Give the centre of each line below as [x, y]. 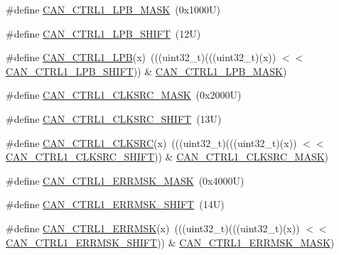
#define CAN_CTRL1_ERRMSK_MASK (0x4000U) [125, 180]
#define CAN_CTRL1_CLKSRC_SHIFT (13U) [114, 118]
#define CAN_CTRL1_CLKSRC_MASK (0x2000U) [124, 95]
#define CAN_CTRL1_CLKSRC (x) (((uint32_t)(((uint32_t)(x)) [151, 142]
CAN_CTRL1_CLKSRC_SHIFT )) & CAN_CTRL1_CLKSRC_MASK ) [167, 157]
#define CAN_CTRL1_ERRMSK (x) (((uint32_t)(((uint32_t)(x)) [153, 228]
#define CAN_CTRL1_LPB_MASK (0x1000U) [113, 9]
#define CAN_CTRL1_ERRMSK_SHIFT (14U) [115, 204]
